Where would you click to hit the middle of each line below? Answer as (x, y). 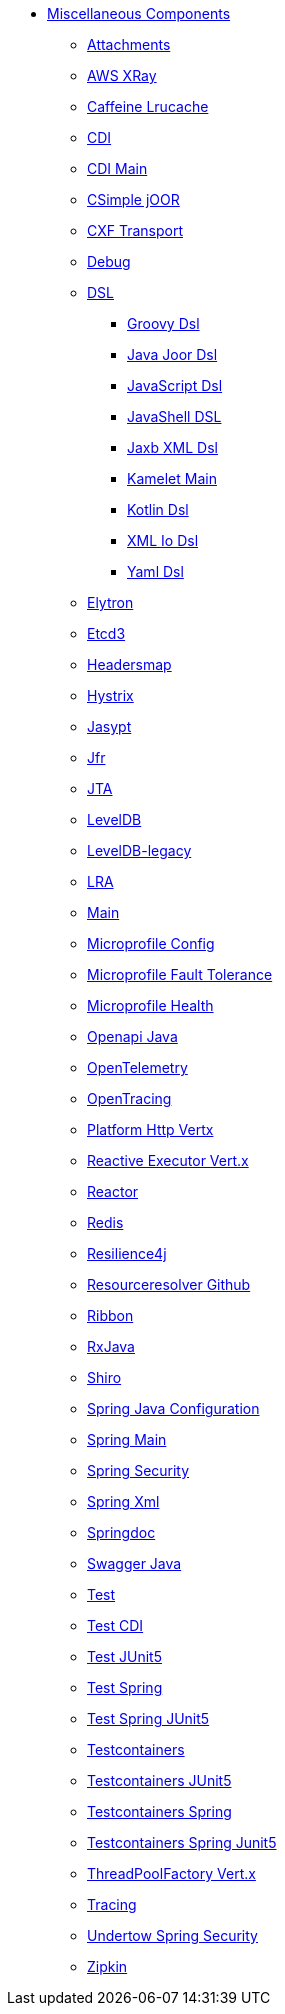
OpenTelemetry (137, 1067)
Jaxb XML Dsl (172, 447)
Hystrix (110, 695)
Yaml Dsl (155, 571)
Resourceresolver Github (169, 1284)
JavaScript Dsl (175, 385)
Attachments (129, 44)
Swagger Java (134, 1563)
